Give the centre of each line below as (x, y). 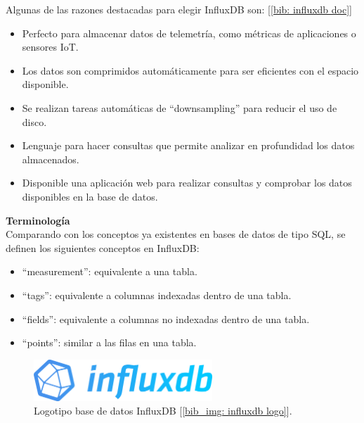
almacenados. (51, 159)
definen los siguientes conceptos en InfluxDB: (103, 247)
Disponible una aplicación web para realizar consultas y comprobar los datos (187, 183)
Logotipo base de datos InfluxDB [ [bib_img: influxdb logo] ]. (163, 411)
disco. (34, 121)
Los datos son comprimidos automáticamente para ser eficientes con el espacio (190, 70)
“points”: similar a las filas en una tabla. (109, 342)
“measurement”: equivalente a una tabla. (110, 271)
